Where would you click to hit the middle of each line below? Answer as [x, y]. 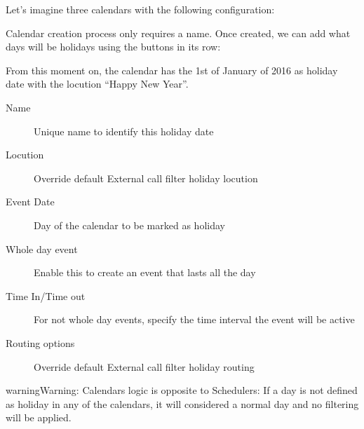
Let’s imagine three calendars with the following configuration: [140, 9]
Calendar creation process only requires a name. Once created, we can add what [178, 33]
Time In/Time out [46, 295]
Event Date [30, 202]
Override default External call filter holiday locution [146, 178]
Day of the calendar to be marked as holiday [129, 225]
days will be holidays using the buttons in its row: [113, 47]
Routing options [40, 342]
